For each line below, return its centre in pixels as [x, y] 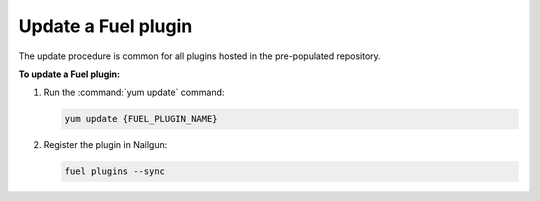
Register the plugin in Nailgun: [105, 145]
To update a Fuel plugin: [69, 74]
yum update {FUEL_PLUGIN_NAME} [141, 119]
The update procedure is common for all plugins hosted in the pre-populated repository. [200, 56]
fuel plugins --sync [114, 171]
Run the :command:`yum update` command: [134, 92]
